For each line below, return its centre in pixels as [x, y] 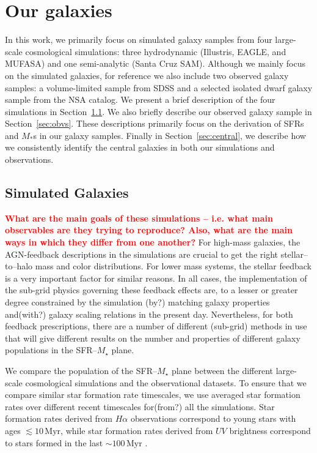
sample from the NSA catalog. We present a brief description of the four [140, 99]
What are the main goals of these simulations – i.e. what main [139, 218]
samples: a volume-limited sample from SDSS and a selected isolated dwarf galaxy [159, 87]
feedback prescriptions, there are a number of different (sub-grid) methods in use [156, 326]
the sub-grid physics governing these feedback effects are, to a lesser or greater [151, 290]
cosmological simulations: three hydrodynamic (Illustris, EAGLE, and [156, 51]
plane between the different [222, 370]
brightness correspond [270, 430]
